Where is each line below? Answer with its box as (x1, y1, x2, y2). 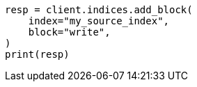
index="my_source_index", (28, 15, 170, 26)
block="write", (28, 26, 111, 38)
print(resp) (5, 49, 70, 60)
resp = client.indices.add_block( (5, 4, 193, 15)
